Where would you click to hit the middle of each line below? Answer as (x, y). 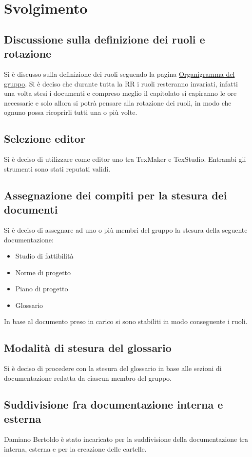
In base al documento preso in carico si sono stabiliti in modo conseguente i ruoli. (126, 321)
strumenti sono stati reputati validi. (57, 168)
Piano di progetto (42, 289)
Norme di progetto (43, 272)
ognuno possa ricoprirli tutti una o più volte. (71, 112)
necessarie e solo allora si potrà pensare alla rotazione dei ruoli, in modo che (118, 102)
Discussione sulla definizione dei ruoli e (105, 39)
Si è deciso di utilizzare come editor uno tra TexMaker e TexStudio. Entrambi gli (125, 159)
